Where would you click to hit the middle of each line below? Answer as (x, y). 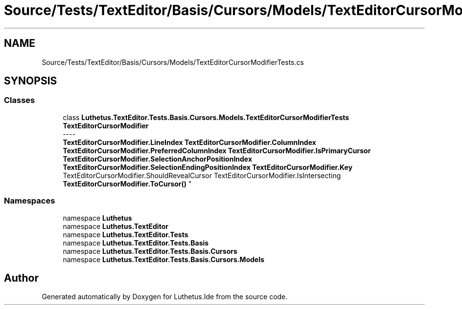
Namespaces (30, 201)
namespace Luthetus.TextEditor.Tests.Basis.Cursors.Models (164, 259)
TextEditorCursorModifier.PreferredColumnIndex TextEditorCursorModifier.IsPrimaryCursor (217, 150)
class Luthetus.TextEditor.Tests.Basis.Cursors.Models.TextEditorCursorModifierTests (206, 117)
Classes (20, 100)
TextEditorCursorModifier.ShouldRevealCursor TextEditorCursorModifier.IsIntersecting (202, 175)
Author (21, 278)
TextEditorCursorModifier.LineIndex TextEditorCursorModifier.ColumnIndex (189, 142)
